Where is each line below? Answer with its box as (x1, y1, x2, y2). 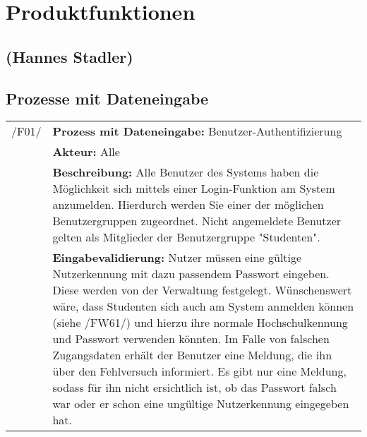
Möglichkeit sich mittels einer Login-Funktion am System (52, 180, 335, 197)
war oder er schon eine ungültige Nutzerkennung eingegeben (52, 395, 349, 412)
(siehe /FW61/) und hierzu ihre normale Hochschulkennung (52, 314, 348, 331)
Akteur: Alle (52, 143, 120, 160)
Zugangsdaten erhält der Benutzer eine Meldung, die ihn (52, 347, 332, 364)
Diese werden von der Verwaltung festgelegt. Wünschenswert (52, 282, 352, 299)
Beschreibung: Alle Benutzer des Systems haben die (52, 164, 319, 181)
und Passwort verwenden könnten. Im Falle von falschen (52, 330, 330, 347)
